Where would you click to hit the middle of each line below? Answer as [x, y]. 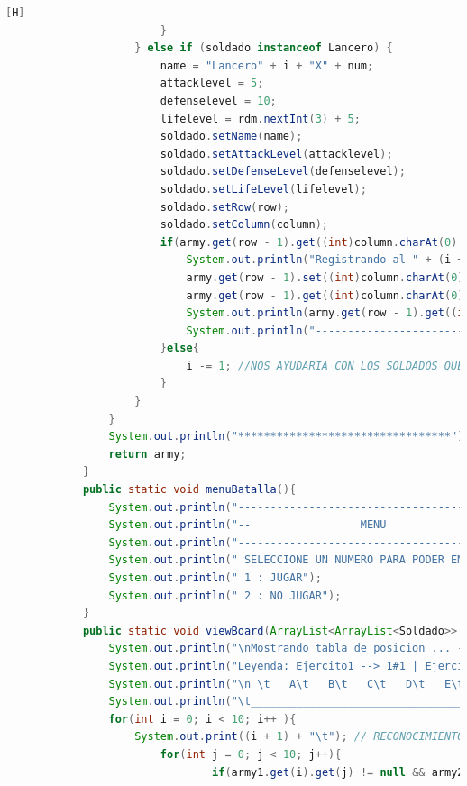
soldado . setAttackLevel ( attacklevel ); [276, 154]
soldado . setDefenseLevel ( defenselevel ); [283, 172]
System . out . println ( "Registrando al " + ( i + [325, 260]
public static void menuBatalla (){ [189, 490]
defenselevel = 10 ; [218, 101]
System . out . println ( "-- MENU [247, 525]
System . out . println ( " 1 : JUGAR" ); [215, 578]
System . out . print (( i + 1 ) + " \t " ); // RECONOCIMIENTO [299, 737]
